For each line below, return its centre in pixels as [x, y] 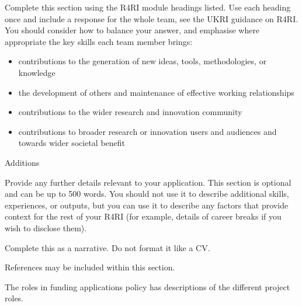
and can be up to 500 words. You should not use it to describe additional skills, [147, 194]
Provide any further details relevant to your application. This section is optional [148, 182]
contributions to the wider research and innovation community [130, 112]
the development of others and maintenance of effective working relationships [156, 92]
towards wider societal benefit [72, 143]
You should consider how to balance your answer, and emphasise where [132, 30]
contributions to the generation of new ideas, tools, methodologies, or [143, 61]
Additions [22, 162]
